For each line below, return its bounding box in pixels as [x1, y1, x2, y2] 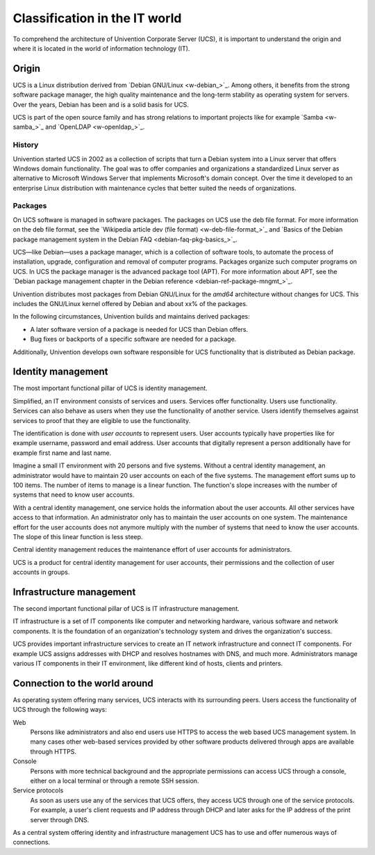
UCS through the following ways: [12, 705, 108, 714]
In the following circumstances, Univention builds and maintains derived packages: [12, 312, 250, 321]
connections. [12, 838, 51, 847]
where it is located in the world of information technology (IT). [12, 44, 190, 52]
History [12, 140, 39, 150]
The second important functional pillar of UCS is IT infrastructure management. [12, 605, 240, 612]
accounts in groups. [12, 568, 70, 577]
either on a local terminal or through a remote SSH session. [30, 776, 199, 785]
